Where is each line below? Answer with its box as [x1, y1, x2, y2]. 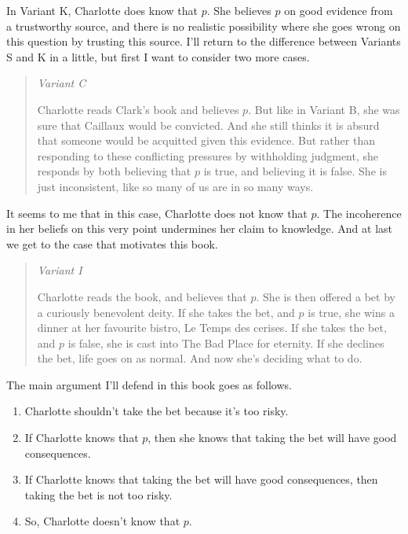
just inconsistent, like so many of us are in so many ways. [37, 178, 314, 194]
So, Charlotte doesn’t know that [24, 513, 180, 529]
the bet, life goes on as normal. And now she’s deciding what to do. [37, 350, 362, 366]
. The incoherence [316, 204, 402, 221]
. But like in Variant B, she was [248, 101, 400, 117]
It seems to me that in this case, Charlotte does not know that [6, 204, 308, 221]
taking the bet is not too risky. [24, 486, 173, 503]
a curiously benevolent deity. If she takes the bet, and [37, 304, 295, 320]
